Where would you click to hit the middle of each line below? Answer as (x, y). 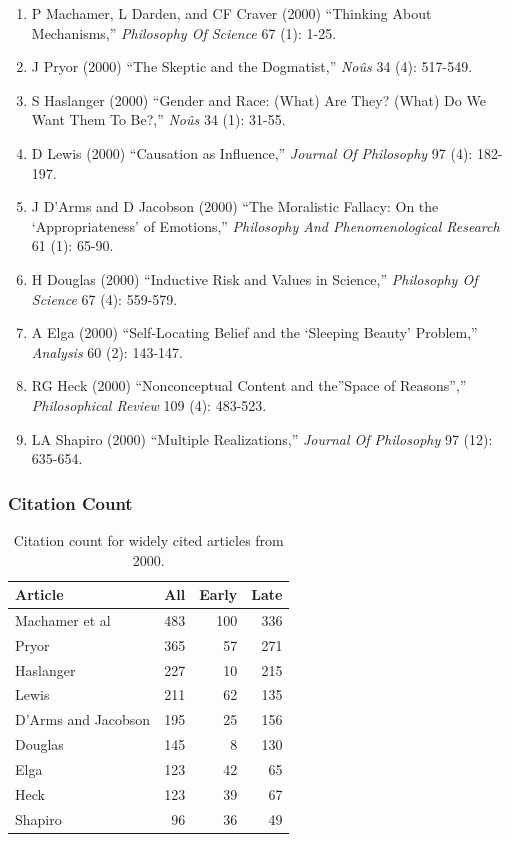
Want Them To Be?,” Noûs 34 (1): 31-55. (158, 119)
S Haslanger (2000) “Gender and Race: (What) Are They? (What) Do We (258, 99)
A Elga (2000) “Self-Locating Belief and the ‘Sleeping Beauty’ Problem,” (254, 332)
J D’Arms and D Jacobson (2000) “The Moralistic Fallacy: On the (235, 206)
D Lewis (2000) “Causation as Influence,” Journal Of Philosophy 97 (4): (252, 152)
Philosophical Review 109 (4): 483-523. (149, 404)
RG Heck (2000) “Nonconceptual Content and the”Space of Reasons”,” (249, 385)
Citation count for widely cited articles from (148, 539)
